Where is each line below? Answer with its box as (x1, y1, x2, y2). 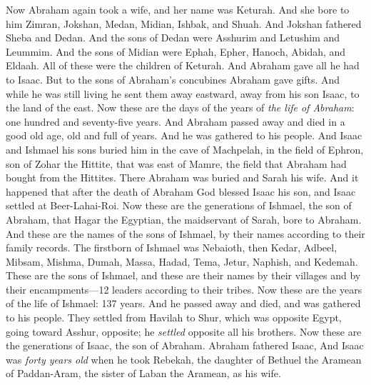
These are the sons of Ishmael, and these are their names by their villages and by (6, 268, 361, 283)
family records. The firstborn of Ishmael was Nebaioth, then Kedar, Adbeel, (6, 240, 337, 255)
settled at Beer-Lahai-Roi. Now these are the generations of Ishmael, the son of (6, 198, 352, 213)
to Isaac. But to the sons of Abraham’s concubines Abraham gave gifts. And (6, 71, 340, 86)
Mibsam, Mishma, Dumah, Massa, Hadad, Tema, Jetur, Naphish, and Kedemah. (6, 254, 358, 269)
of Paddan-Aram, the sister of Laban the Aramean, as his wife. (6, 366, 281, 381)
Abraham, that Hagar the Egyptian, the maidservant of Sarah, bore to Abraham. (6, 211, 362, 226)
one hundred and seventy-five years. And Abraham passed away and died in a (6, 114, 345, 129)
